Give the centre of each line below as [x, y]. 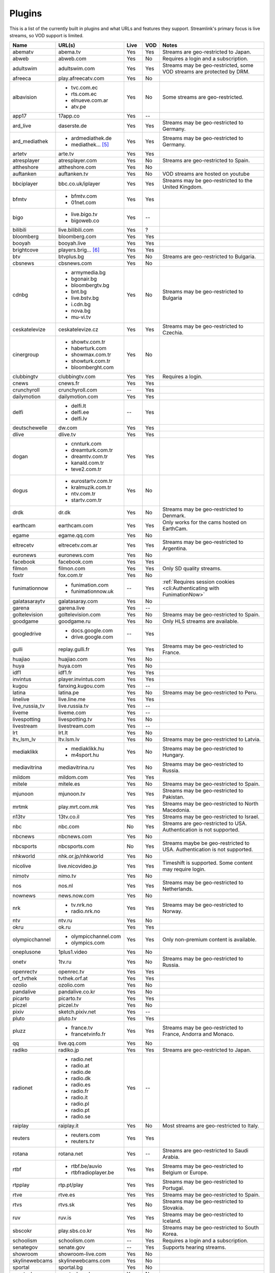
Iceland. [172, 1221]
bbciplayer [25, 184]
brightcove [25, 250]
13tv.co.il [69, 817]
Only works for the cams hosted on [204, 522]
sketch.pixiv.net [77, 1012]
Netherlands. [178, 889]
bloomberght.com [92, 368]
